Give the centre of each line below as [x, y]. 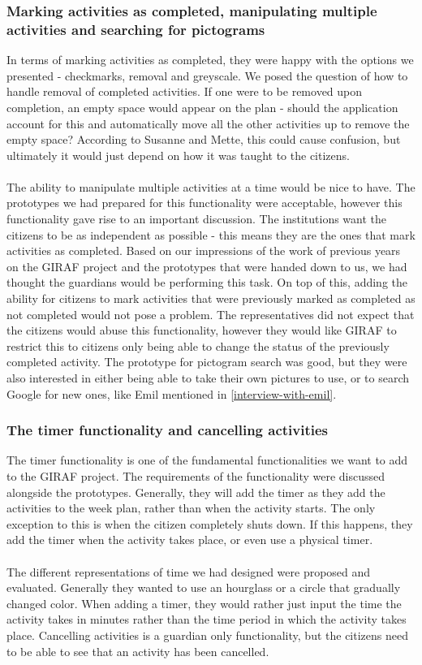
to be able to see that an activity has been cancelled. [138, 651]
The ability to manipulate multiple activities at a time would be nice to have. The [211, 186]
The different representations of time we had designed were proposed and [189, 571]
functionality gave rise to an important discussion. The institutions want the [197, 219]
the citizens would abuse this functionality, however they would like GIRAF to [202, 330]
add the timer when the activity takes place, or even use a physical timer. [190, 540]
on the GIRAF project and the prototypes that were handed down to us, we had [207, 266]
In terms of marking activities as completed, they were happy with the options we [210, 60]
